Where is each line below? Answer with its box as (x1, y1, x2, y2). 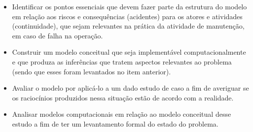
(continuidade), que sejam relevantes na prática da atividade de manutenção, (12, 21, 245, 31)
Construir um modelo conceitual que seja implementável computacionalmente (12, 47, 246, 57)
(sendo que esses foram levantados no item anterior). (12, 66, 171, 76)
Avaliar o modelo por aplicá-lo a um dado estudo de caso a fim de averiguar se (12, 83, 249, 93)
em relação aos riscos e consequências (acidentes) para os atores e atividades (12, 11, 243, 21)
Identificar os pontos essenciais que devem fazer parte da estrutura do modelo (12, 1, 247, 11)
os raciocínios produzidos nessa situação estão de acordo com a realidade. (12, 92, 234, 102)
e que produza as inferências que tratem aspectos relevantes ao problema (12, 56, 232, 66)
